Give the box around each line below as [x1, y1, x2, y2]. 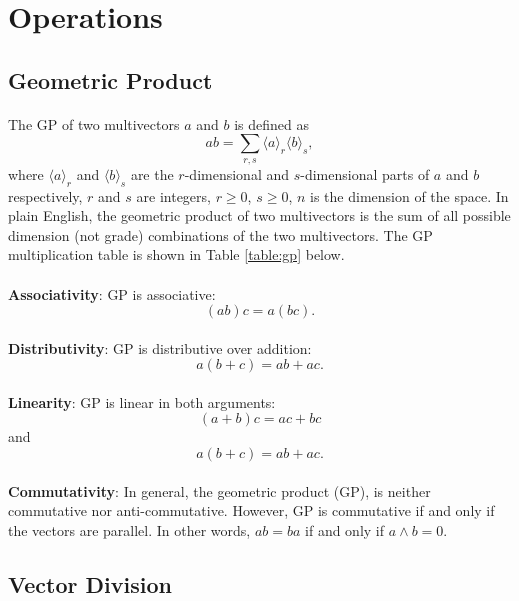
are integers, [136, 185, 211, 206]
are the [130, 163, 174, 184]
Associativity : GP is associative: [8, 283, 216, 304]
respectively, [8, 185, 83, 206]
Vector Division [8, 568, 172, 599]
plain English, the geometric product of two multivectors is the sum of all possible [8, 205, 511, 226]
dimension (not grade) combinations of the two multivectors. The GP [8, 224, 433, 245]
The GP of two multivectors [8, 113, 180, 134]
